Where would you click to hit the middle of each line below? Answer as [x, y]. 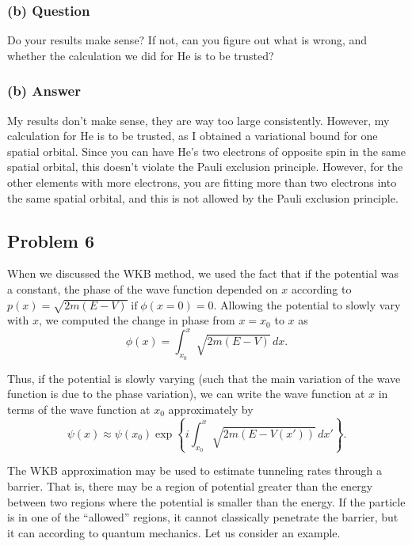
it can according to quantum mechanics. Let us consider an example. [174, 532]
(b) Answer [44, 91]
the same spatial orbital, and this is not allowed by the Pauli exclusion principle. [203, 197]
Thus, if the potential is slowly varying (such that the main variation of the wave [204, 378]
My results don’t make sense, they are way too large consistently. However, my [198, 120]
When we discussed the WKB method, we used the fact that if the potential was [203, 273]
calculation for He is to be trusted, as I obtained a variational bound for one [193, 136]
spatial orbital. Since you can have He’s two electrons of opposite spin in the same [206, 151]
